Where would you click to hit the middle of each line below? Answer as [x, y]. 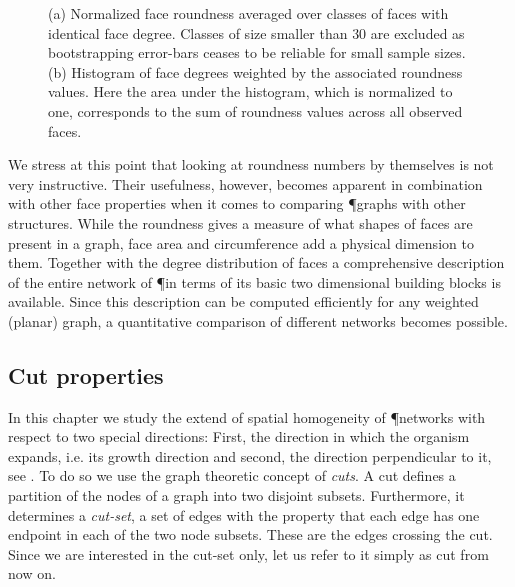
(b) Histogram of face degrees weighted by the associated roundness [255, 71]
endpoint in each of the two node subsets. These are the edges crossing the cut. [250, 534]
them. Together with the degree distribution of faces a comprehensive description [256, 262]
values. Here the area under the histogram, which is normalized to [250, 91]
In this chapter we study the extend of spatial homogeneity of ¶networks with [247, 416]
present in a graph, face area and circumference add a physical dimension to [241, 242]
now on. [32, 573]
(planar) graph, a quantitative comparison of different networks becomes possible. [258, 320]
